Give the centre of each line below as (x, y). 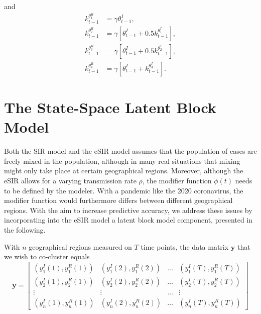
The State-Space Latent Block (110, 107)
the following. (25, 229)
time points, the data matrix (185, 246)
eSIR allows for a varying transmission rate (70, 181)
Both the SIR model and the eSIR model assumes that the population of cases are (130, 151)
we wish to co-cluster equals (47, 256)
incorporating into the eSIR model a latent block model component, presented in (128, 220)
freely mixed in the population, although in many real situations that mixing (122, 161)
